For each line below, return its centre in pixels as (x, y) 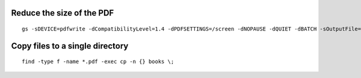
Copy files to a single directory (70, 46)
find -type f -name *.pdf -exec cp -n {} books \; (98, 62)
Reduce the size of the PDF (63, 13)
